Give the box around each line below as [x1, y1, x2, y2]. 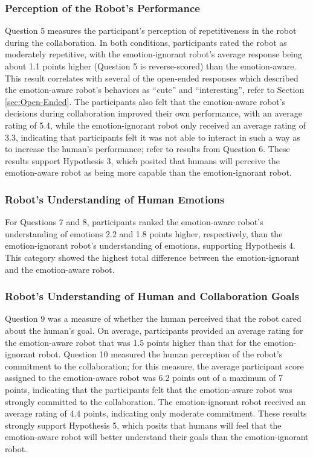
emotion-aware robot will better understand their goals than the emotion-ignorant [5, 430, 309, 443]
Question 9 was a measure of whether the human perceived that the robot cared [5, 312, 302, 325]
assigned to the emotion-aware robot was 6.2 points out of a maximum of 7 [5, 371, 283, 384]
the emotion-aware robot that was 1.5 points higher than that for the [5, 336, 261, 348]
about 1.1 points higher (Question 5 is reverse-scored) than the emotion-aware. [5, 60, 297, 72]
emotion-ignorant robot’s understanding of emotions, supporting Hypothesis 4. [5, 239, 295, 252]
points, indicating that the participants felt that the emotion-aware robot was [5, 383, 292, 395]
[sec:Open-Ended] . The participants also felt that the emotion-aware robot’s [5, 95, 286, 107]
